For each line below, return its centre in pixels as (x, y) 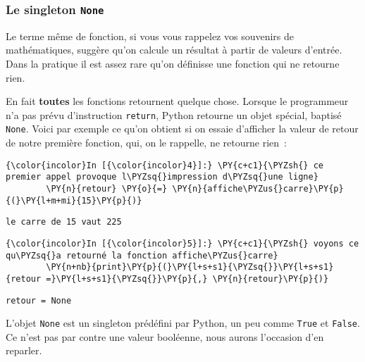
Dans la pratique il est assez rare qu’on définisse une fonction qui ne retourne (173, 63)
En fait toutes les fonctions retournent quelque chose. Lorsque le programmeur (177, 101)
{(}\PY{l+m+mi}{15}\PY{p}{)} (74, 200)
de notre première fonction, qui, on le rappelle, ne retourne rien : (146, 143)
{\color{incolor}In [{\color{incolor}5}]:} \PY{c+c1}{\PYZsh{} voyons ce (182, 243)
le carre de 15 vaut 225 (64, 222)
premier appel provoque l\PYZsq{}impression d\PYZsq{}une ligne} (162, 177)
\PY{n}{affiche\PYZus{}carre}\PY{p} (258, 188)
